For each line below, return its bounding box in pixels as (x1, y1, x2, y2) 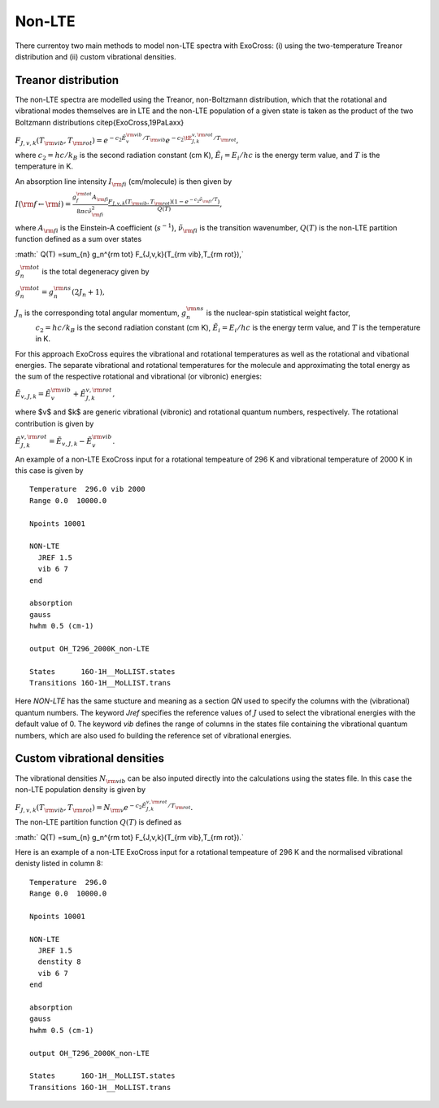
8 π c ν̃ (76, 208, 93, 216)
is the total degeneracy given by (41, 266, 150, 276)
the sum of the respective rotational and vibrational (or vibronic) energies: (15, 371, 263, 382)
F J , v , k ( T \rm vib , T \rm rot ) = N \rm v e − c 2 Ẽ (15, 802, 147, 814)
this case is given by (15, 466, 84, 475)
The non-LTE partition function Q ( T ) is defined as (15, 817, 182, 827)
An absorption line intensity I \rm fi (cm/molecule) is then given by (15, 176, 233, 188)
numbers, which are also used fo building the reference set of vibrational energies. (15, 730, 292, 740)
